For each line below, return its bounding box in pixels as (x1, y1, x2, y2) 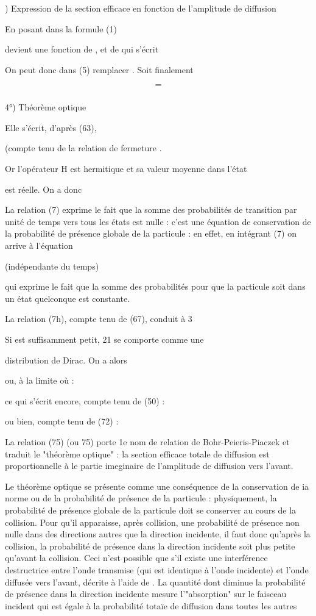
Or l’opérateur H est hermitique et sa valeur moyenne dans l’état (5, 162, 247, 175)
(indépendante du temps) (5, 259, 99, 272)
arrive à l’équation (5, 239, 73, 252)
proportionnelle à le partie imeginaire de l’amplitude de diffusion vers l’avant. (5, 459, 293, 472)
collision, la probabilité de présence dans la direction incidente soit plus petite (5, 539, 295, 552)
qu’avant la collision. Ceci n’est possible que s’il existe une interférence (5, 551, 268, 564)
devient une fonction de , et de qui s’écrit (5, 43, 159, 56)
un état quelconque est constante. (5, 292, 130, 304)
